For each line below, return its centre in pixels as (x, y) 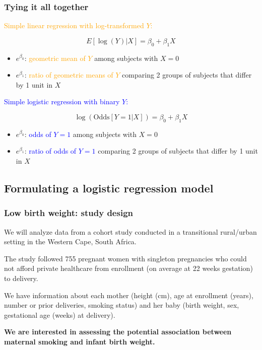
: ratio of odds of (50, 151)
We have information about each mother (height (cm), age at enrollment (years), (129, 295)
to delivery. (21, 278)
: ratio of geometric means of (69, 75)
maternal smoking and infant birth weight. (80, 341)
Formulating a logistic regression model (109, 188)
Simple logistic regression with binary (62, 101)
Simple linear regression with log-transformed (74, 25)
